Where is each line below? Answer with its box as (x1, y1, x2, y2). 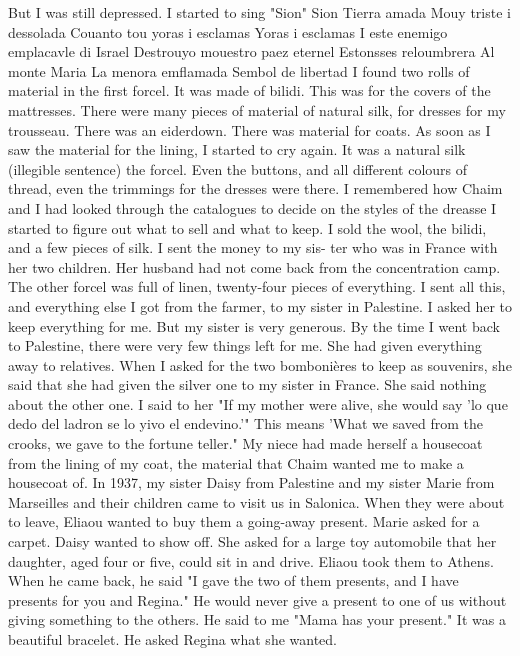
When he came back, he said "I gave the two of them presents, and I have (8, 570, 459, 591)
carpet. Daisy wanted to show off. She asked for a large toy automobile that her (8, 531, 497, 552)
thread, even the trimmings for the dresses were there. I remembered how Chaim (8, 178, 503, 199)
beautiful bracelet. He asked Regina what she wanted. (8, 629, 337, 649)
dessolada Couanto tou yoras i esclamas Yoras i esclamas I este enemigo (8, 21, 448, 42)
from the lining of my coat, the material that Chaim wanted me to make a (8, 452, 464, 473)
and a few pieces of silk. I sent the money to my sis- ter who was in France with (8, 237, 498, 258)
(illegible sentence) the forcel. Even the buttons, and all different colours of (8, 158, 468, 179)
